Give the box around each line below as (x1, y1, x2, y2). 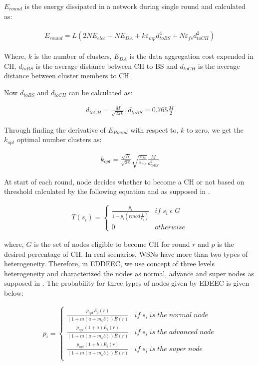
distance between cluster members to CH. (4, 70, 131, 81)
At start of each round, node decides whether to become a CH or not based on (4, 176, 245, 186)
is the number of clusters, (34, 51, 112, 61)
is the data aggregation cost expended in (129, 51, 254, 61)
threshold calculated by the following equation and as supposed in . (4, 186, 210, 196)
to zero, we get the (186, 124, 244, 135)
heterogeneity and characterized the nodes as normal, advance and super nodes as (4, 268, 255, 278)
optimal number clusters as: (16, 134, 102, 145)
